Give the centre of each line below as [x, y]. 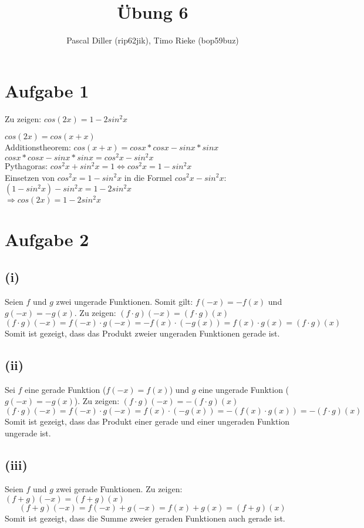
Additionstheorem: [38, 147]
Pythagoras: [26, 165]
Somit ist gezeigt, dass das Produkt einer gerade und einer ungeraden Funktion [147, 421]
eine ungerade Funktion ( [244, 389]
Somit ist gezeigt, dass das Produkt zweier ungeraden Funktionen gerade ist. [142, 333]
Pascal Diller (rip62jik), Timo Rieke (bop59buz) [153, 40]
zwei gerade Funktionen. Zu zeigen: [119, 489]
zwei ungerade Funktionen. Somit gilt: [124, 301]
